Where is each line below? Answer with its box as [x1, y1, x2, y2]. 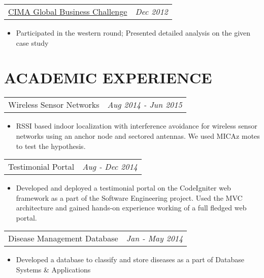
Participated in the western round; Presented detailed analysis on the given [16, 27, 251, 38]
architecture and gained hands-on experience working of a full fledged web [16, 202, 247, 213]
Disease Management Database [8, 232, 118, 244]
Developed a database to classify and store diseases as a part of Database [16, 254, 244, 265]
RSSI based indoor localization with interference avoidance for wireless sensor [16, 120, 257, 131]
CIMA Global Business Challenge [8, 6, 127, 17]
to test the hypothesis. [16, 140, 86, 151]
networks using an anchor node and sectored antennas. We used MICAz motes [16, 130, 260, 141]
